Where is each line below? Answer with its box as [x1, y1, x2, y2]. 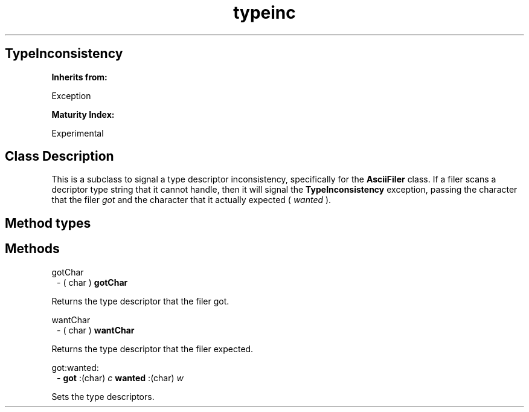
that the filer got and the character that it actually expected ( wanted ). [51, 195, 332, 205]
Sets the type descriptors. [51, 391, 155, 402]
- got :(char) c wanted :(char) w [57, 372, 184, 383]
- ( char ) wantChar [57, 324, 135, 335]
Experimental [51, 127, 104, 138]
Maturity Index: [51, 109, 115, 120]
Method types [5, 215, 91, 231]
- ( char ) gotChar [57, 277, 128, 288]
